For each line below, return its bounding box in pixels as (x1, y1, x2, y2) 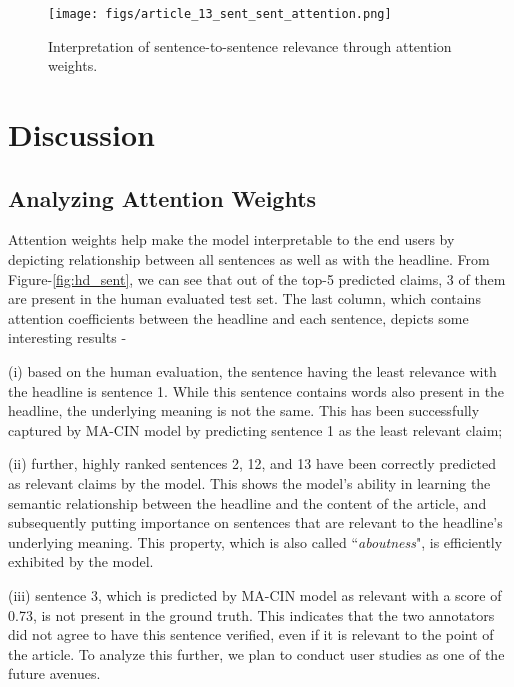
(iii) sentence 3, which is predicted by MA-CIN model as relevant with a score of (8, 584, 502, 605)
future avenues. (8, 663, 101, 684)
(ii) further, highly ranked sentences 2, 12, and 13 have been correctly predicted (8, 453, 497, 474)
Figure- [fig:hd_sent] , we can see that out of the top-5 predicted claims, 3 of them (8, 268, 506, 289)
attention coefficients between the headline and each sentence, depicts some (8, 307, 469, 328)
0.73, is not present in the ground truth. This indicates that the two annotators (8, 604, 495, 625)
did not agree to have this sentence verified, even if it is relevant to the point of (8, 624, 494, 645)
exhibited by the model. (8, 551, 154, 572)
